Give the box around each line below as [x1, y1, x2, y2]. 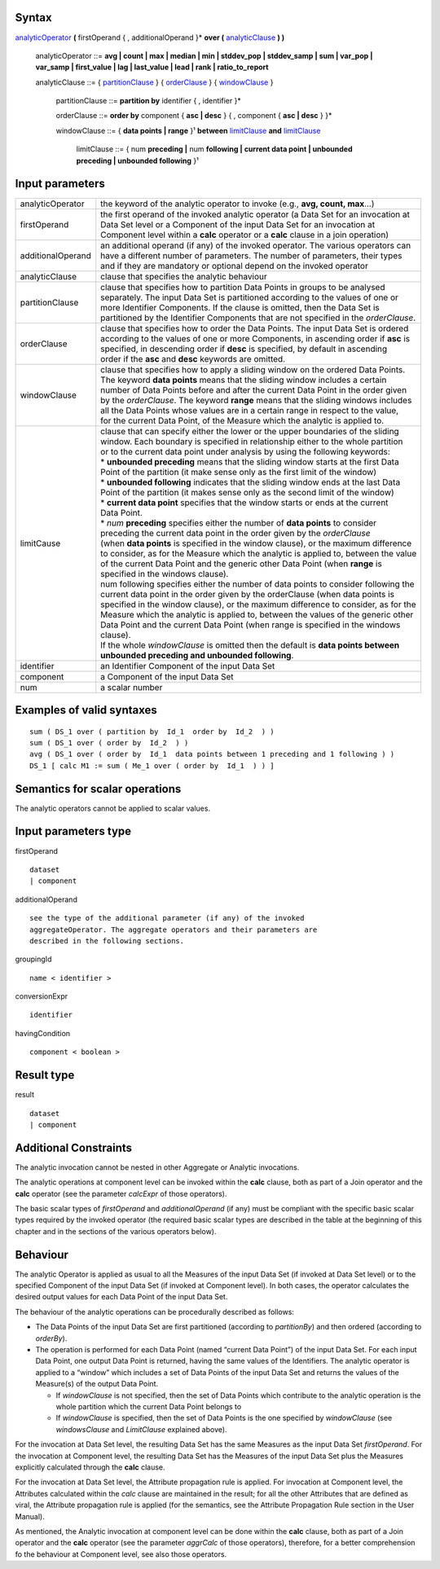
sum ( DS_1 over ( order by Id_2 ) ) [29, 738, 189, 747]
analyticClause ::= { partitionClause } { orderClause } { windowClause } [35, 77, 274, 87]
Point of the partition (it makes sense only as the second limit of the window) [100, 486, 394, 498]
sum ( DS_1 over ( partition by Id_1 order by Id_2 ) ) [29, 727, 275, 736]
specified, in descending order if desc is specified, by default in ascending [100, 343, 388, 354]
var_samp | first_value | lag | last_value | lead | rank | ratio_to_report [35, 62, 269, 73]
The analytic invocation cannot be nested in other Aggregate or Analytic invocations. [15, 1162, 300, 1172]
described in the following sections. [29, 936, 185, 945]
